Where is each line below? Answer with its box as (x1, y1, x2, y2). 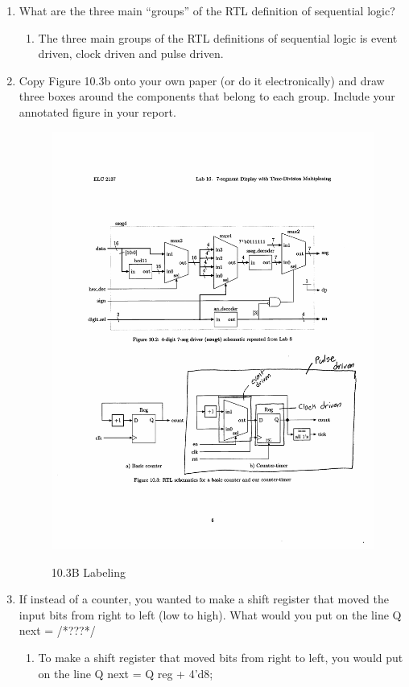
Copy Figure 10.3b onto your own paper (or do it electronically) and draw (19, 72, 385, 88)
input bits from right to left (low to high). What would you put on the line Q (19, 606, 402, 623)
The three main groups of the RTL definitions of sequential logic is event (38, 29, 398, 46)
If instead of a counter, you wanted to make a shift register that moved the (19, 590, 389, 607)
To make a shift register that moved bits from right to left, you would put (38, 648, 403, 665)
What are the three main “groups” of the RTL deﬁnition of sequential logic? (19, 2, 395, 19)
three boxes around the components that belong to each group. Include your (19, 88, 395, 105)
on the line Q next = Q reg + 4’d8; (38, 664, 213, 681)
